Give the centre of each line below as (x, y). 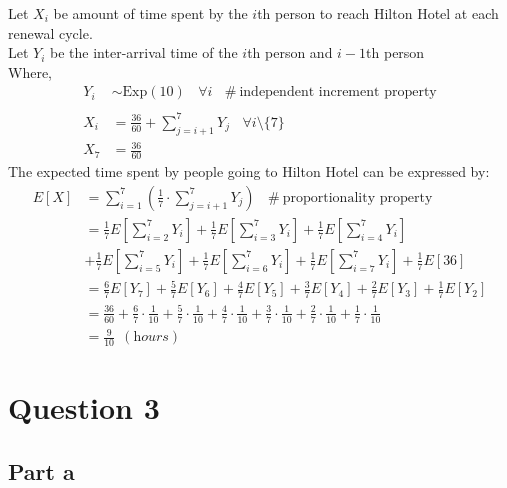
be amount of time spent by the (150, 13)
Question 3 (84, 407)
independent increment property (338, 92)
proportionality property (357, 197)
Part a (41, 470)
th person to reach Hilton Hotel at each (378, 13)
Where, (30, 71)
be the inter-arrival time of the (144, 52)
